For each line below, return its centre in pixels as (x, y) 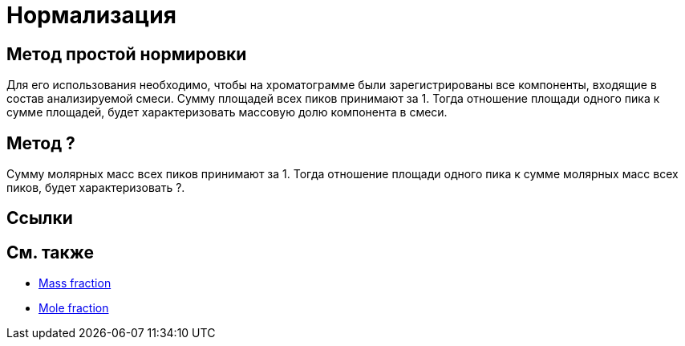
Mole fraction (74, 308)
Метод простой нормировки (127, 54)
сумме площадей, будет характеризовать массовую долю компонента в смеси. (227, 112)
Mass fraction (75, 283)
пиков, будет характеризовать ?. (96, 188)
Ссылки (40, 218)
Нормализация (91, 15)
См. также (51, 252)
